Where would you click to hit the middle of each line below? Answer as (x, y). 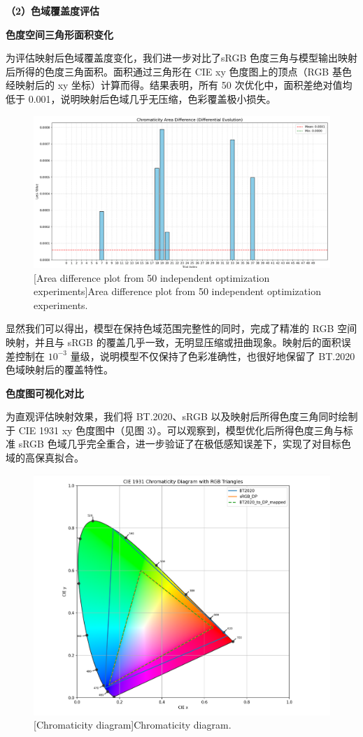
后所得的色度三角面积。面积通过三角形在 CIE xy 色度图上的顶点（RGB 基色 (179, 71)
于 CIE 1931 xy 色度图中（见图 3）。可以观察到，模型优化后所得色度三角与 (175, 430)
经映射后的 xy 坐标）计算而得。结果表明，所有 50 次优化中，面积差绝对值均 (179, 85)
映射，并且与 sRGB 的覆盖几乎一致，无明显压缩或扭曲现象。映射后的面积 (173, 342)
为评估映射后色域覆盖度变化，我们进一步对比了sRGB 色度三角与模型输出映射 (181, 58)
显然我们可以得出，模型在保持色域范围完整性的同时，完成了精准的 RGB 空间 (181, 328)
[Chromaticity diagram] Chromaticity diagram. (133, 725)
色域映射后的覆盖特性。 (59, 370)
